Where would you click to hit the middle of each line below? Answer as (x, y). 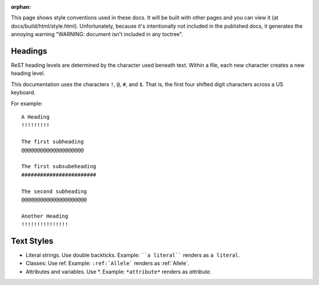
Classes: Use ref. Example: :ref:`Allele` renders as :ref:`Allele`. (108, 263)
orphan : (21, 7)
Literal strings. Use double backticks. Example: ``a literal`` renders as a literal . (133, 255)
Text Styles (32, 241)
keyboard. (23, 93)
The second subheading (54, 191)
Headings (29, 51)
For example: (27, 103)
